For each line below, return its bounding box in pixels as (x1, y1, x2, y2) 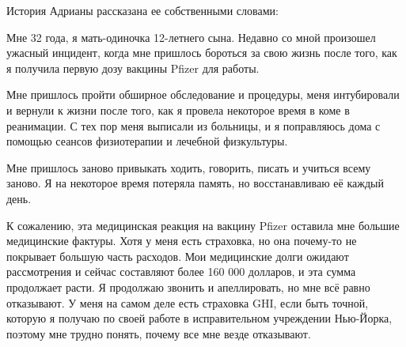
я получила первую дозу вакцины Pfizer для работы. (6, 59, 260, 76)
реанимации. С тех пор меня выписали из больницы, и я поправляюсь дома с (6, 117, 381, 134)
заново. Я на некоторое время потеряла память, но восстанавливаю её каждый (6, 175, 384, 191)
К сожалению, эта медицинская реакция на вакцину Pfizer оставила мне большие (6, 217, 400, 233)
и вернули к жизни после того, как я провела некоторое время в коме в (6, 101, 350, 118)
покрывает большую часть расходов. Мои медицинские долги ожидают (6, 247, 349, 264)
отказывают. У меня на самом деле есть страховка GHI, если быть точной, (6, 294, 369, 311)
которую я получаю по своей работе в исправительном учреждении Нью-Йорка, (6, 310, 393, 326)
